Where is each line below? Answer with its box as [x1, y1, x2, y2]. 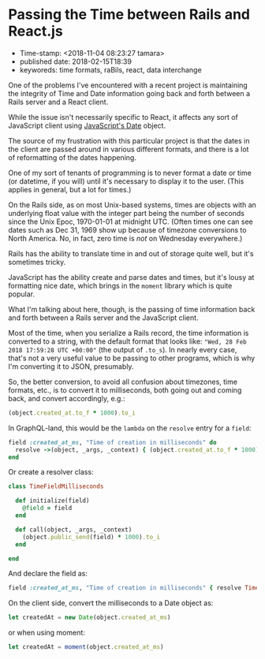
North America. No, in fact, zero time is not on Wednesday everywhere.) [8, 233, 243, 243]
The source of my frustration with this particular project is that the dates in [8, 136, 250, 145]
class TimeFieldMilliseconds [8, 482, 104, 490]
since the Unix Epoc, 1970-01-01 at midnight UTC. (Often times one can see [8, 217, 254, 226]
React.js [8, 22, 63, 40]
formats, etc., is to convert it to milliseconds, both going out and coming [8, 385, 242, 395]
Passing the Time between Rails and [8, 6, 251, 24]
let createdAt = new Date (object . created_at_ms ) [8, 613, 171, 622]
